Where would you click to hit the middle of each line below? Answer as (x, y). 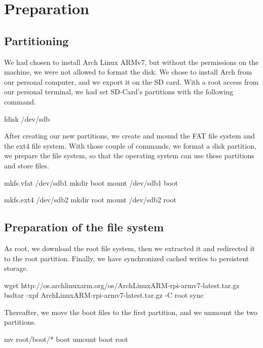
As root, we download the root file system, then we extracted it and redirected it (130, 248)
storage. (16, 268)
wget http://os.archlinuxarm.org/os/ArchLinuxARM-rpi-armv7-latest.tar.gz (122, 285)
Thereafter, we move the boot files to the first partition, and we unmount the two (131, 312)
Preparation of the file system (84, 227)
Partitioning (36, 40)
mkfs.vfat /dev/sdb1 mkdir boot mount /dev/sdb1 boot (91, 182)
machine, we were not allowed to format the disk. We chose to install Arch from (128, 72)
